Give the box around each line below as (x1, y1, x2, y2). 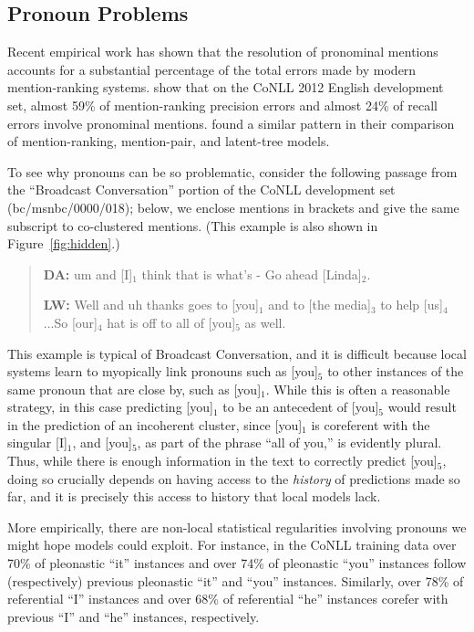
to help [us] (380, 295, 443, 314)
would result (387, 397, 457, 416)
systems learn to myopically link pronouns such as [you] (7, 362, 318, 381)
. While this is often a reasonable (265, 379, 450, 398)
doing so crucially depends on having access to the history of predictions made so (7, 469, 460, 488)
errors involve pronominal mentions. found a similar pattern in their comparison (7, 113, 455, 132)
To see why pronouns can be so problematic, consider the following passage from (7, 162, 458, 181)
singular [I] (7, 433, 67, 452)
